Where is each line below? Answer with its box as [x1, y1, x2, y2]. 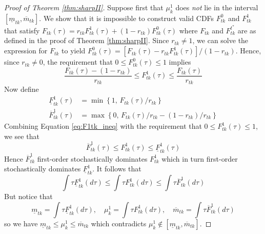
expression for [4, 45, 48, 56]
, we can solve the [192, 35, 249, 46]
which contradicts [91, 218, 147, 228]
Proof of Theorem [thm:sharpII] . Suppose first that [4, 2, 164, 12]
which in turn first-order [161, 153, 238, 164]
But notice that [4, 191, 53, 202]
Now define [4, 84, 39, 94]
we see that [4, 130, 39, 141]
